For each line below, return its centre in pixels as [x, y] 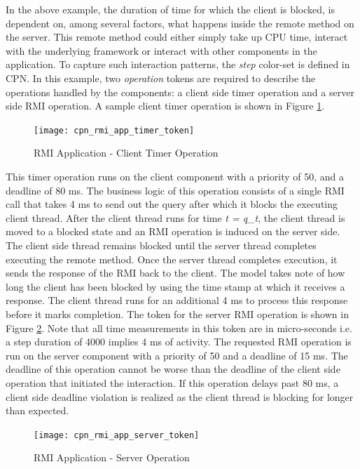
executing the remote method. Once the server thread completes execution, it [172, 259]
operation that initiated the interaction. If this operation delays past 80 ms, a [172, 382]
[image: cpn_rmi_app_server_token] [117, 435]
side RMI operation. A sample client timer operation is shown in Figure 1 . [165, 106]
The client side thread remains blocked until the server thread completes [161, 245]
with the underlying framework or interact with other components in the [161, 50]
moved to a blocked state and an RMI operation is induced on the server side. [173, 231]
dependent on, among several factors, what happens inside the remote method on [180, 23]
